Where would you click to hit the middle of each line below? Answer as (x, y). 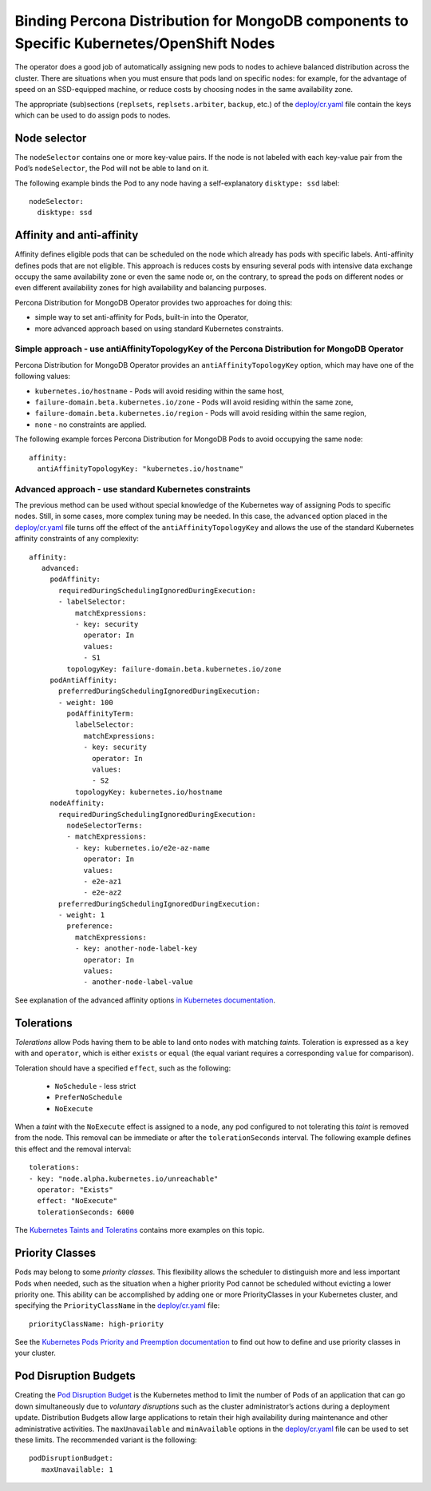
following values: (43, 377)
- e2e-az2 (103, 893)
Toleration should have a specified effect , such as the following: (123, 1068)
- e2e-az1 (103, 881)
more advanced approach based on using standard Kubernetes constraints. (159, 329)
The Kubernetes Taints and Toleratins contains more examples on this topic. (140, 1230)
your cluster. (35, 1353)
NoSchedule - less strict (95, 1086)
